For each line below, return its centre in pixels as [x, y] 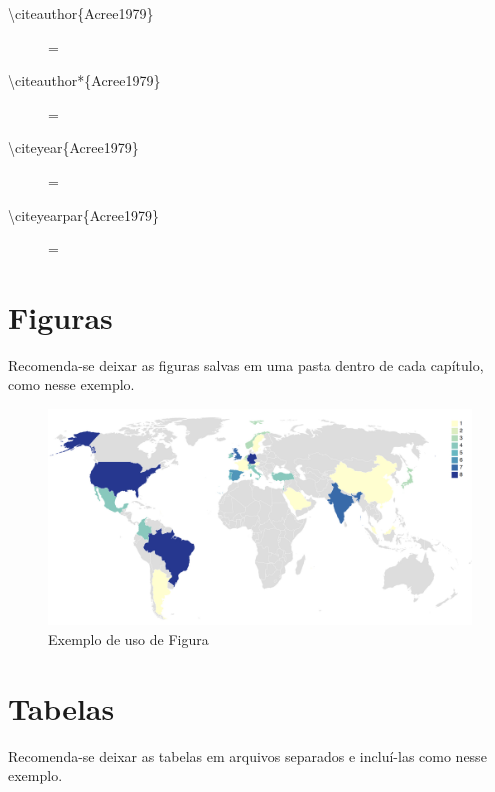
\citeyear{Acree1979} [73, 147]
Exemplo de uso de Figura [128, 638]
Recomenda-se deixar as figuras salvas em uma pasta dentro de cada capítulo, [246, 364]
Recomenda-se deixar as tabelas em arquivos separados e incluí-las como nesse [247, 755]
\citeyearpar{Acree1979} [83, 214]
